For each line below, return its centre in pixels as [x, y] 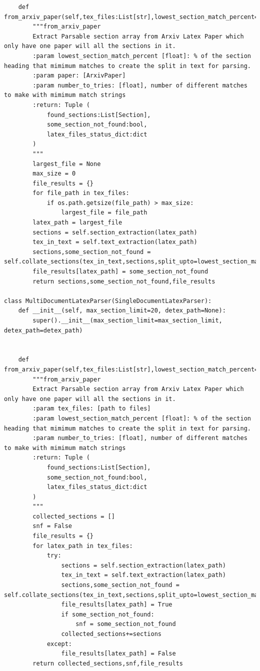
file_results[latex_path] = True [117, 605]
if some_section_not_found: [108, 614]
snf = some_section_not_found [126, 624]
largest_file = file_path [104, 213]
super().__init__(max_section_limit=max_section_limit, [127, 320]
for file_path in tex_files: [81, 193]
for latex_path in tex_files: [83, 546]
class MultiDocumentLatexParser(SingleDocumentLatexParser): [108, 301]
